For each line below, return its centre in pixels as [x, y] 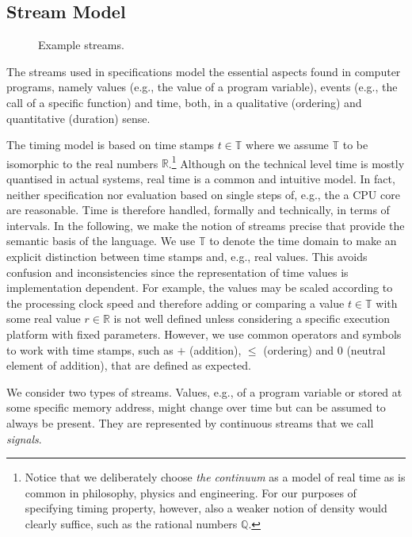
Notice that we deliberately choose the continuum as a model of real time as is [215, 477]
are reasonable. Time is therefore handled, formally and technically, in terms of [198, 210]
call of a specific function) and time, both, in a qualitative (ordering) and [184, 102]
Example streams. [81, 45]
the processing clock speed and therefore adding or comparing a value [175, 303]
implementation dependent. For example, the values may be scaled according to [200, 288]
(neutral [366, 349]
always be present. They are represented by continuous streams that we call [190, 422]
